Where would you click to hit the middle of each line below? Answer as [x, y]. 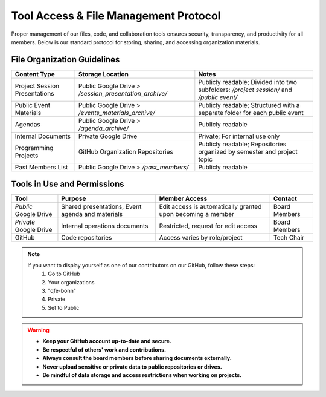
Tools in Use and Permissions [68, 184]
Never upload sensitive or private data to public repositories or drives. [133, 367]
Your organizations [71, 282]
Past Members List [41, 167]
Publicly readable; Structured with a [249, 105]
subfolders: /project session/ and [245, 90]
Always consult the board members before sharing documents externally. [137, 358]
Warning [38, 330]
